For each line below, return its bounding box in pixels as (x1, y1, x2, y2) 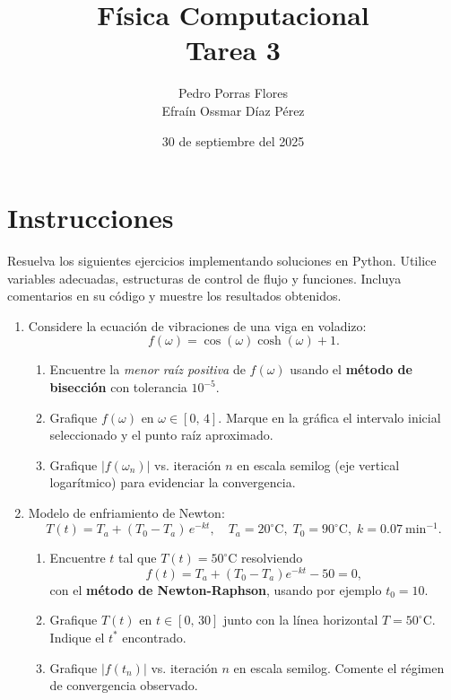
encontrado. (122, 627, 186, 646)
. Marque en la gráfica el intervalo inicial (218, 407, 441, 426)
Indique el (49, 627, 105, 646)
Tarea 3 (186, 31, 281, 68)
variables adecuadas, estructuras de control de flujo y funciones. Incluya (7, 268, 402, 287)
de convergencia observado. (49, 676, 198, 695)
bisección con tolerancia (49, 378, 187, 396)
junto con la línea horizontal (223, 610, 378, 629)
